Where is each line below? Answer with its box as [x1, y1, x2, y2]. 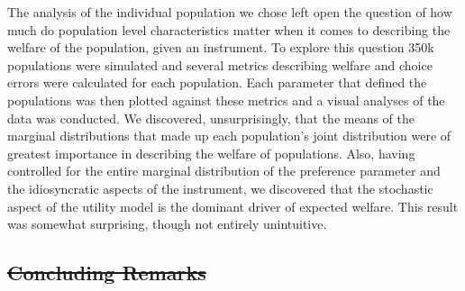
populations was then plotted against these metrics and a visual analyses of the [7, 90, 445, 109]
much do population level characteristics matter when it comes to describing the [7, 20, 451, 39]
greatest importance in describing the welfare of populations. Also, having [7, 143, 415, 162]
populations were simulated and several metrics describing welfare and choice [7, 55, 433, 74]
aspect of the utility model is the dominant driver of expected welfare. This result [7, 196, 459, 215]
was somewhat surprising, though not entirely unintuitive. [7, 214, 327, 233]
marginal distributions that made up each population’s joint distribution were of [7, 126, 451, 145]
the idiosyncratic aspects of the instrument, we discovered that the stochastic [7, 178, 433, 197]
